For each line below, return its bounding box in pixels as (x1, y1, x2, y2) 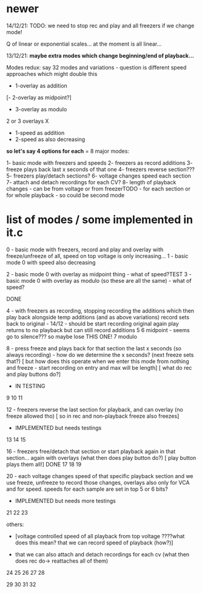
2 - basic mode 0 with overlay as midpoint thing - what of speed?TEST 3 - (6, 270, 192, 278)
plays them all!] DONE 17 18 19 (6, 460, 82, 468)
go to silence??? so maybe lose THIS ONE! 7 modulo (6, 333, 138, 340)
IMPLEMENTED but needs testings (15, 424, 102, 431)
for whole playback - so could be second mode (6, 191, 125, 199)
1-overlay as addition (15, 81, 68, 89)
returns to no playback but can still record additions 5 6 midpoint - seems (6, 326, 190, 333)
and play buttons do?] (6, 370, 61, 378)
